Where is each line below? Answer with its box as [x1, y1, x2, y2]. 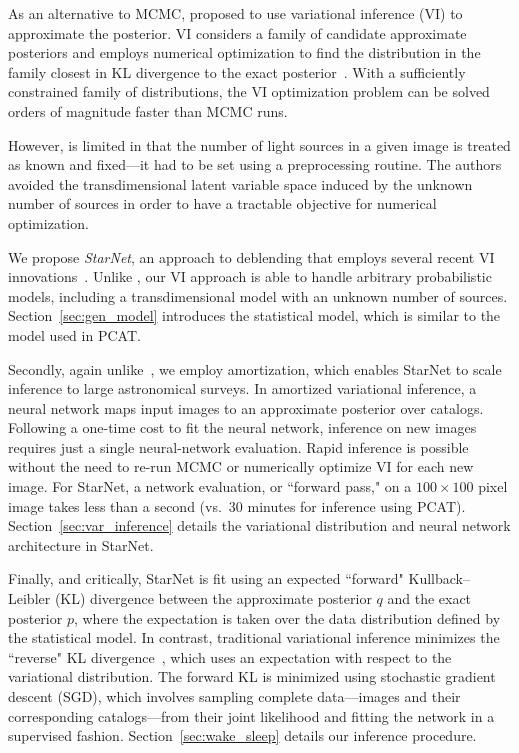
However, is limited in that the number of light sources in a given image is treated [8, 134, 511, 155]
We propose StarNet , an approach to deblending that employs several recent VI [8, 246, 495, 267]
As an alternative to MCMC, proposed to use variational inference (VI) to [8, 3, 463, 23]
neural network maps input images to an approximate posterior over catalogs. [8, 397, 484, 418]
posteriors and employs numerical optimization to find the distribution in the [8, 42, 481, 63]
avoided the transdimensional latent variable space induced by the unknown [8, 173, 473, 194]
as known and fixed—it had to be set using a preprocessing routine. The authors [8, 154, 502, 175]
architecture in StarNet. [8, 534, 154, 555]
